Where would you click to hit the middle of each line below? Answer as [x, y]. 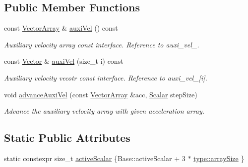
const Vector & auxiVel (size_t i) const [64, 61]
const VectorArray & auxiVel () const [61, 28]
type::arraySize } [219, 158]
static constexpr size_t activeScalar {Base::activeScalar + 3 [95, 158]
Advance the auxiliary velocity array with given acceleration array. [104, 111]
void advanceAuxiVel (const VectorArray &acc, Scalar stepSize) [101, 94]
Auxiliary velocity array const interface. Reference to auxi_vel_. [102, 44]
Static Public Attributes [67, 138]
